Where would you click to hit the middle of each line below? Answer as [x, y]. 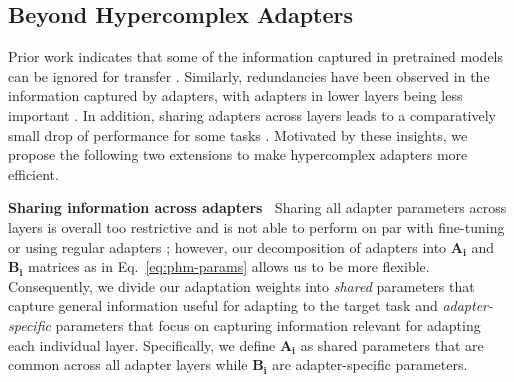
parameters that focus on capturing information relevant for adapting [268, 324]
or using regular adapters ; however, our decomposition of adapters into [227, 246]
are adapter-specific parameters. [370, 364]
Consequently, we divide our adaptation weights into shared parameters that [241, 285]
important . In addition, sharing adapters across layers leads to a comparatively [252, 114]
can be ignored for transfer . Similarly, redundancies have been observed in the [249, 75]
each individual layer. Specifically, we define [142, 344]
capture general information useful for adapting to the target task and [223, 305]
